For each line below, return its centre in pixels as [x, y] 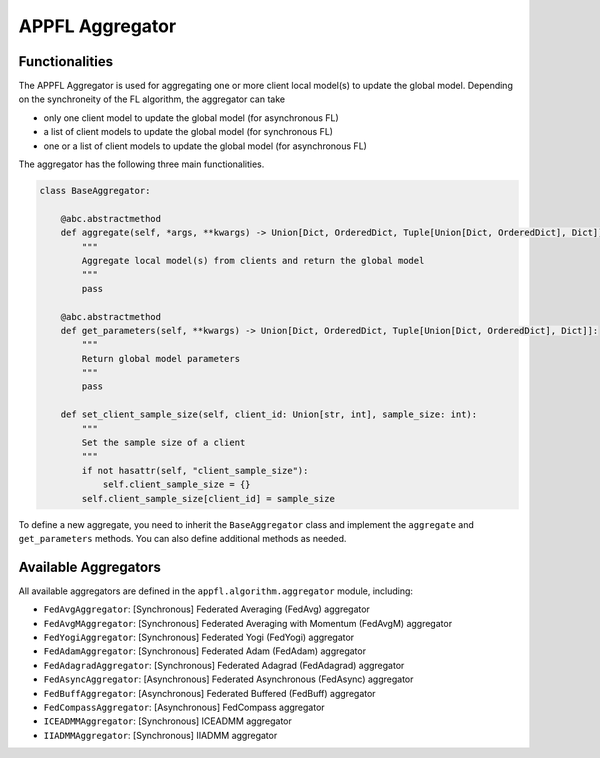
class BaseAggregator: [95, 190]
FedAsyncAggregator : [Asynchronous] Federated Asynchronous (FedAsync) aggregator [228, 679]
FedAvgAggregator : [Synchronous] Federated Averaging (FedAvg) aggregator [206, 609]
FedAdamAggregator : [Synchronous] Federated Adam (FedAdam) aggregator [205, 651]
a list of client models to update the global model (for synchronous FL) [188, 132]
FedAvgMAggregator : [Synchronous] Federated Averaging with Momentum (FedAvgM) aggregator [248, 623]
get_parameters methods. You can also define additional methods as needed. [182, 538]
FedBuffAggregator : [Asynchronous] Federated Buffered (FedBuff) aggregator [209, 693]
